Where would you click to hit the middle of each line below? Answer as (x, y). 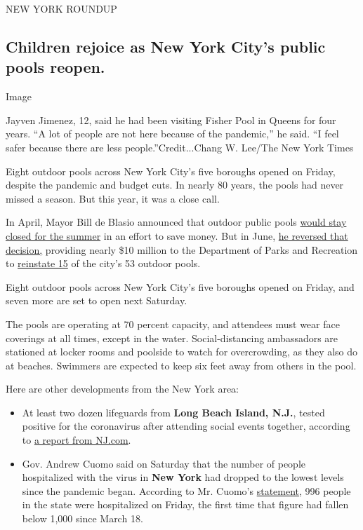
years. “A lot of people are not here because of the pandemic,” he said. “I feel (172, 134)
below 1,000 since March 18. (82, 518)
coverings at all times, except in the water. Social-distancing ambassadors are (172, 338)
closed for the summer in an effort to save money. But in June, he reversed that (177, 235)
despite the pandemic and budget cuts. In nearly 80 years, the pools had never (175, 185)
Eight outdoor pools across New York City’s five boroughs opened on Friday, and (180, 286)
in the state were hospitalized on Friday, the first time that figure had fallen (185, 504)
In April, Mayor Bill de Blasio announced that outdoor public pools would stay (176, 222)
